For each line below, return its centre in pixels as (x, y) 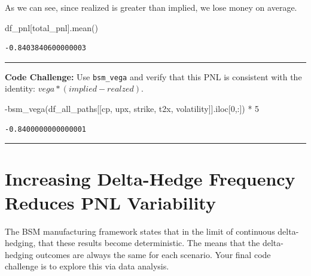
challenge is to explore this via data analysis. (87, 266)
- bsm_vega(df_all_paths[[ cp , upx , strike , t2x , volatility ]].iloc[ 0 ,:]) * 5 (132, 109)
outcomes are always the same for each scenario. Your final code (153, 254)
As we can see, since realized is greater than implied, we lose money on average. (151, 7)
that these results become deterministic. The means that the (149, 243)
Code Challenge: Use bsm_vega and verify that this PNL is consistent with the (153, 76)
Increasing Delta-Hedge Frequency (150, 179)
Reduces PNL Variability (110, 202)
